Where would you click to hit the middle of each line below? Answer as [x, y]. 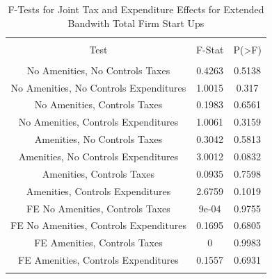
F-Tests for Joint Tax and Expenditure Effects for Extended [136, 9]
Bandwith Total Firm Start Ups [136, 23]
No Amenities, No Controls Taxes [98, 70]
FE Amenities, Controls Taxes [98, 243]
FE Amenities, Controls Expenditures [98, 260]
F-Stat [210, 49]
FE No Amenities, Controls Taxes [98, 208]
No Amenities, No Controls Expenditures [98, 87]
